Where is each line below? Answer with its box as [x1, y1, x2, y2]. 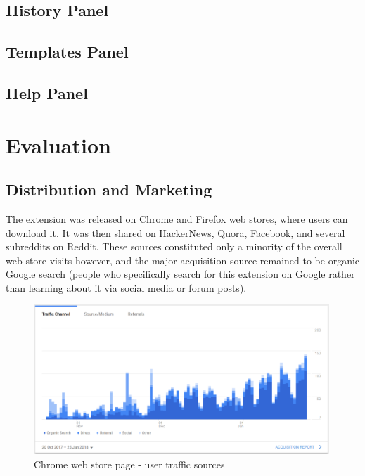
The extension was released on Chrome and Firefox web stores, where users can [6, 211, 348, 226]
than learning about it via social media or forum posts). [6, 280, 247, 295]
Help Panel [6, 82, 88, 103]
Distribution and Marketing [6, 179, 212, 200]
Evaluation [6, 130, 111, 159]
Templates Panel [6, 41, 129, 63]
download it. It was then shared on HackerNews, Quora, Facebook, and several [6, 225, 345, 240]
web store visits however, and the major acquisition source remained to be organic [6, 252, 360, 267]
